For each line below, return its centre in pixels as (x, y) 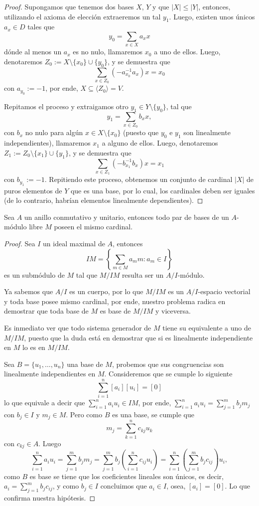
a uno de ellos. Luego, (187, 52)
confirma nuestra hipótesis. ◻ (50, 498)
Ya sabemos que (29, 291)
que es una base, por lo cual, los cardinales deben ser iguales (163, 190)
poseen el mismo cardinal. (93, 227)
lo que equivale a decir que (45, 403)
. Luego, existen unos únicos (212, 16)
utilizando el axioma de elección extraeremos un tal (82, 16)
